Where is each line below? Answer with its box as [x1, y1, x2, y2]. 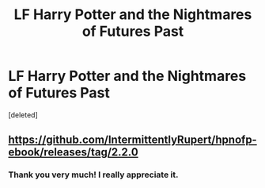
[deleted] [8, 109, 38, 120]
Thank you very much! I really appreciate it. [8, 169, 179, 180]
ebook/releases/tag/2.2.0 [8, 145, 138, 159]
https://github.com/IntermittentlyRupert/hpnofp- [8, 133, 257, 147]
